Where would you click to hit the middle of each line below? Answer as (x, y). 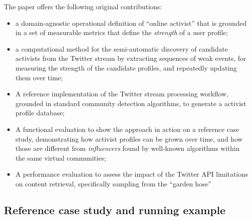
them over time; (39, 77)
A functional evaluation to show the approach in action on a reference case (127, 129)
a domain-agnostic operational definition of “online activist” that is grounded (131, 23)
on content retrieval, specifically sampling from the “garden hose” (113, 183)
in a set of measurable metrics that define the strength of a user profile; (122, 32)
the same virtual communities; (61, 157)
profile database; (40, 113)
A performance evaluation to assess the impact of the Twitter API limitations (132, 174)
